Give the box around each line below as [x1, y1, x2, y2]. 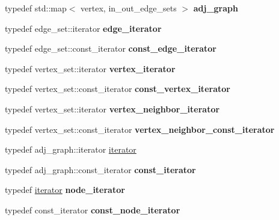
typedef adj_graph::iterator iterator [5, 143, 136, 156]
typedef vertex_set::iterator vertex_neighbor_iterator [5, 102, 220, 115]
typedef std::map [5, 2, 67, 14]
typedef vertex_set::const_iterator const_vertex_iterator [5, 82, 230, 95]
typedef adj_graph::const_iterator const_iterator [5, 163, 196, 176]
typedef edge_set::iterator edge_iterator [5, 22, 162, 34]
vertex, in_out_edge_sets [81, 2, 177, 14]
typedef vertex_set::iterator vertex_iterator [5, 62, 176, 75]
